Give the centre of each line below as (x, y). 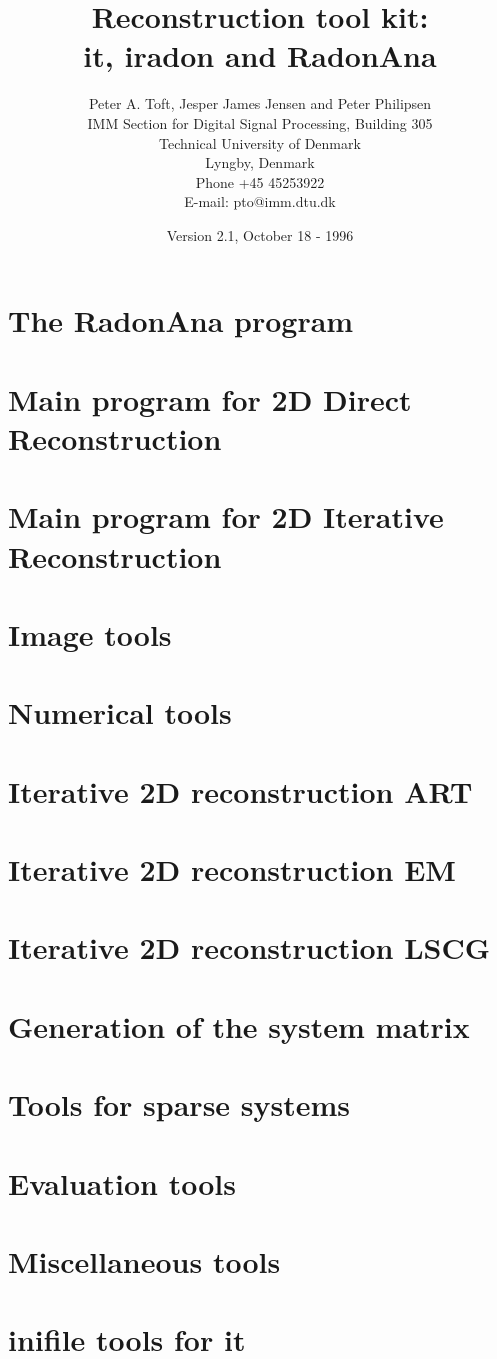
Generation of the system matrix (239, 1025)
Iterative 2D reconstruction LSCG (249, 947)
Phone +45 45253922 (260, 181)
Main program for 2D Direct (210, 398)
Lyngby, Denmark (260, 162)
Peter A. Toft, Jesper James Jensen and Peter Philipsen (260, 103)
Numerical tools (120, 712)
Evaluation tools (122, 1182)
